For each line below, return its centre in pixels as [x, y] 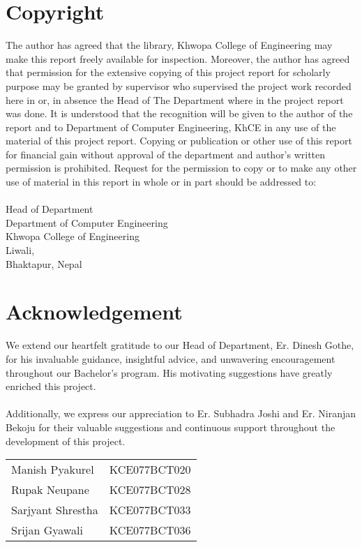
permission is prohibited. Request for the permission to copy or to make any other [181, 168]
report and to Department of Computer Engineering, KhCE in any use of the [171, 127]
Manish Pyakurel [53, 470]
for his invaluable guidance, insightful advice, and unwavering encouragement [171, 358]
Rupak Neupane [50, 490]
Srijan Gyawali [47, 530]
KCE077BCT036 [150, 530]
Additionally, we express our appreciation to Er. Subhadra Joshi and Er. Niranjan [181, 413]
